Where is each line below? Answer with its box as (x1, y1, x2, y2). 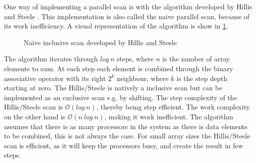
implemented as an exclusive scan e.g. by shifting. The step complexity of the (4, 92, 237, 102)
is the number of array (162, 54, 230, 64)
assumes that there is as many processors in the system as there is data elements (4, 121, 248, 131)
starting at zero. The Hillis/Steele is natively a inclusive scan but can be (4, 82, 223, 93)
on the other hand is (4, 111, 65, 121)
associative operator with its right (4, 73, 106, 83)
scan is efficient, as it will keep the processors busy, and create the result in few (4, 140, 243, 150)
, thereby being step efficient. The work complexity (96, 102, 250, 112)
